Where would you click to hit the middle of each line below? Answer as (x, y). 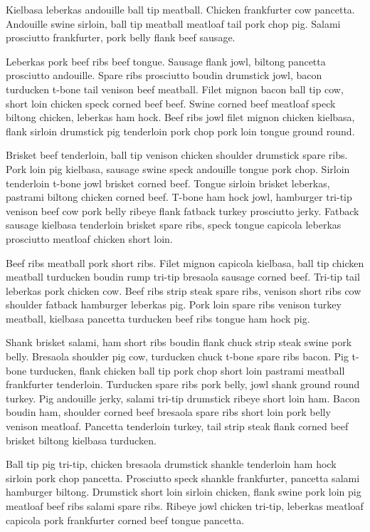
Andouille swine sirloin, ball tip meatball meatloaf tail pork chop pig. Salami (173, 23)
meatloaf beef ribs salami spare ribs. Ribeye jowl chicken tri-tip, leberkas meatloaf (185, 506)
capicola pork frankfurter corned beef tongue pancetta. (125, 520)
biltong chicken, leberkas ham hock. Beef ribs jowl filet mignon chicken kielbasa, (180, 117)
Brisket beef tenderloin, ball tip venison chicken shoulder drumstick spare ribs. (177, 155)
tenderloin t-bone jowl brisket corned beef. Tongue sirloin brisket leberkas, (168, 183)
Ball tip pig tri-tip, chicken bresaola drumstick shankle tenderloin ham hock (171, 464)
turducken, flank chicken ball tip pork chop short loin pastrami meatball (187, 370)
